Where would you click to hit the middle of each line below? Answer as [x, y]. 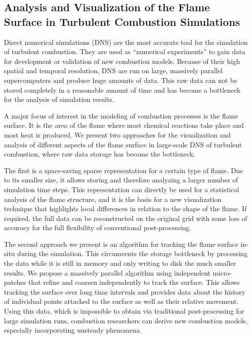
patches [15, 282]
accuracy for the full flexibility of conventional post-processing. [98, 228]
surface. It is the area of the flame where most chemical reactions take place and [124, 125]
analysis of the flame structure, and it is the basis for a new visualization [113, 199]
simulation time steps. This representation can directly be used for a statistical [122, 189]
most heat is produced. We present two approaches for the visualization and [117, 134]
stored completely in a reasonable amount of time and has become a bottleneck [122, 89]
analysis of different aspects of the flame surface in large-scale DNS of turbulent [123, 144]
